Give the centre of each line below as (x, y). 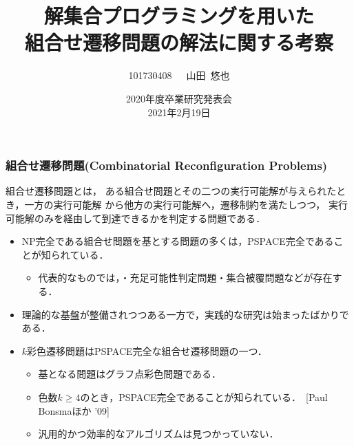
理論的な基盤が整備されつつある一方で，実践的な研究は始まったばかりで (185, 314)
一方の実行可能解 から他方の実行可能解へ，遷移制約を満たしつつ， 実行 (186, 204)
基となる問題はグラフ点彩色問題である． (130, 374)
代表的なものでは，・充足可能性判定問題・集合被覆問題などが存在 (185, 278)
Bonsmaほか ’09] (74, 410)
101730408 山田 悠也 (179, 75)
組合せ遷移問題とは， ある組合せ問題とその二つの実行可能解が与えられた (171, 191)
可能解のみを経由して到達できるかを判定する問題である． (136, 218)
